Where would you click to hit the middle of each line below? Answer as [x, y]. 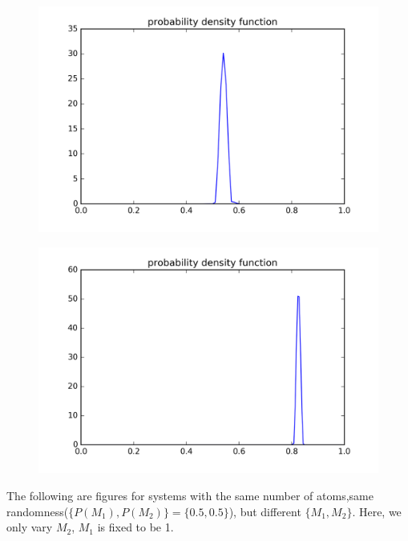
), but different [265, 511]
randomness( [38, 511]
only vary [30, 527]
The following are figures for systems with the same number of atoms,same [190, 495]
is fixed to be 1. [135, 527]
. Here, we [377, 511]
